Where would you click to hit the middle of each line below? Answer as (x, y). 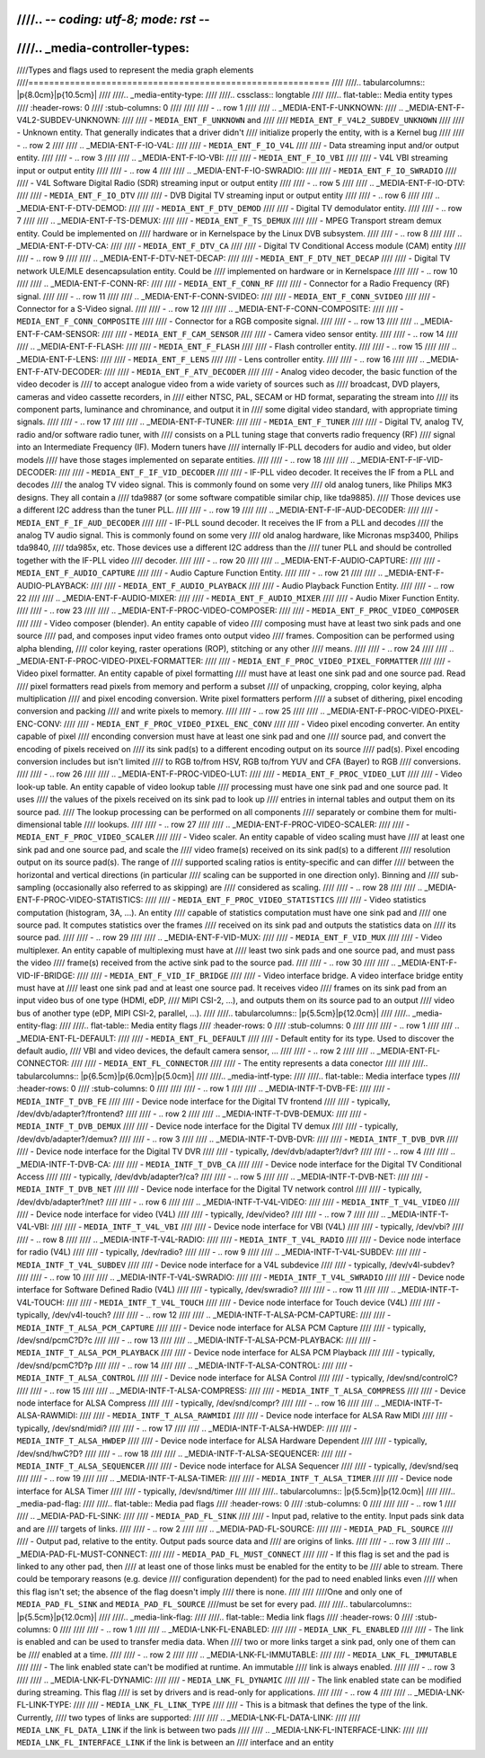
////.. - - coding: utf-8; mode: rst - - (113, 19)
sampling (34, 887)
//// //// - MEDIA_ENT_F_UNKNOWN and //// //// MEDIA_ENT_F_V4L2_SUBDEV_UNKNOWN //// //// (293, 120)
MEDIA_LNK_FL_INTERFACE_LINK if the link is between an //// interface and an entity (175, 1743)
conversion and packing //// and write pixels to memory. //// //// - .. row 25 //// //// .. (171, 711)
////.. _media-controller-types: (103, 48)
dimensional (39, 824)
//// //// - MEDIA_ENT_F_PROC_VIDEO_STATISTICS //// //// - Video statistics (286, 900)
